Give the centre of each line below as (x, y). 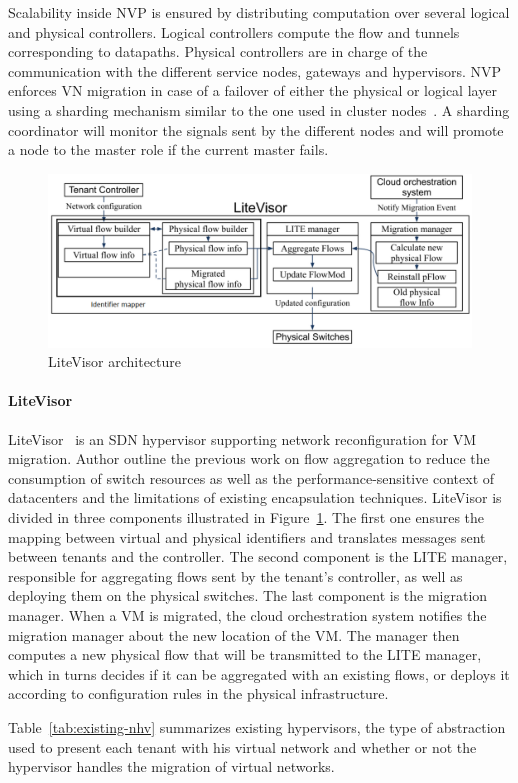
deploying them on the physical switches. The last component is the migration (248, 595)
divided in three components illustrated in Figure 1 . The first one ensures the (246, 517)
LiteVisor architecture (114, 361)
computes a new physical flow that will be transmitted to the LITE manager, (245, 654)
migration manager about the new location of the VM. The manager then (234, 634)
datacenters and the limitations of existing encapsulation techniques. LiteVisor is (255, 497)
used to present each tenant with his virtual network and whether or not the (242, 746)
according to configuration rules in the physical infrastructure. (198, 693)
